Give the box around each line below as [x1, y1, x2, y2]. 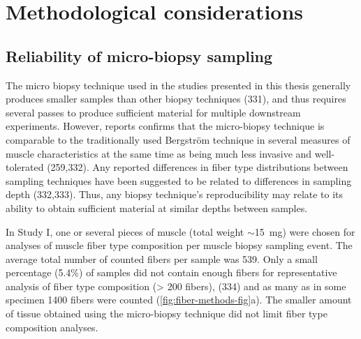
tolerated [6, 160, 44, 174]
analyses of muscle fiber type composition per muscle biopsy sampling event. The [6, 238, 353, 253]
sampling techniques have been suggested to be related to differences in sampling [6, 173, 352, 188]
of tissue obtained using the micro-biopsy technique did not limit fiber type [6, 306, 327, 321]
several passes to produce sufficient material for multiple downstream [6, 105, 301, 119]
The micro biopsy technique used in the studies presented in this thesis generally [6, 77, 351, 92]
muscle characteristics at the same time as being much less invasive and [6, 146, 312, 160]
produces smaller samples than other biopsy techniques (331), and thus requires [6, 91, 346, 106]
